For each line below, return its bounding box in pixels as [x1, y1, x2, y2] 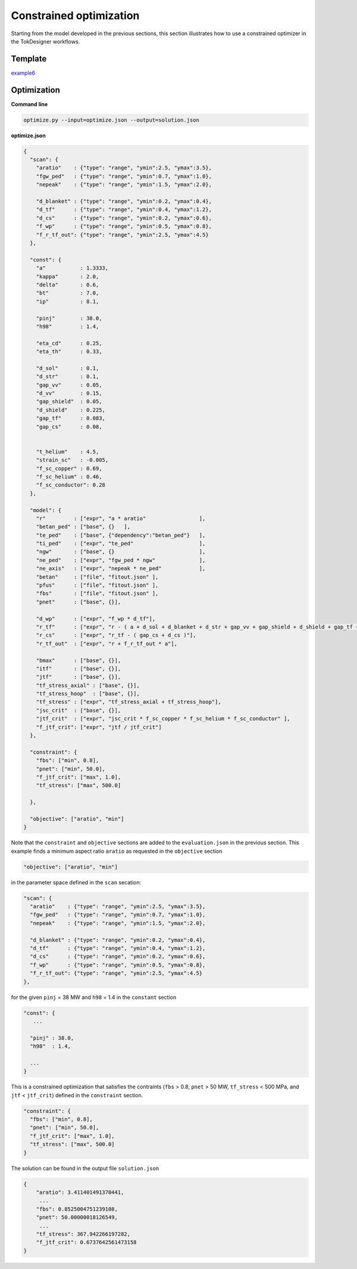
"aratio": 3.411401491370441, [36, 1188, 124, 1196]
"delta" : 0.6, [36, 281, 99, 288]
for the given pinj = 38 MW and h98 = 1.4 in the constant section [11, 993, 177, 1001]
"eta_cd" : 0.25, [36, 340, 102, 346]
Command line [11, 100, 48, 107]
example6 [11, 69, 36, 76]
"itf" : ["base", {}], [36, 665, 121, 672]
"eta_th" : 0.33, [36, 348, 102, 355]
